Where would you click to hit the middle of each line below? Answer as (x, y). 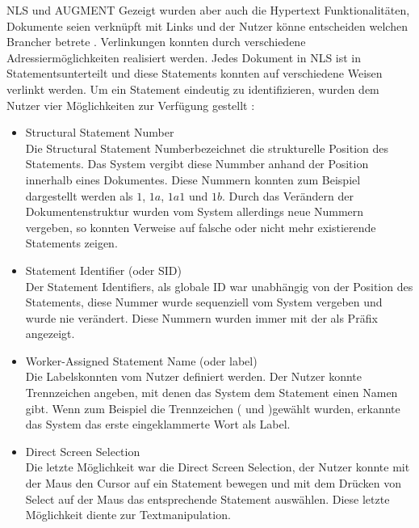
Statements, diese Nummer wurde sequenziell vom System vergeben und (204, 302)
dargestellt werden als (79, 195)
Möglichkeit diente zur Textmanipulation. (128, 515)
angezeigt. (50, 334)
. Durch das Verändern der (287, 195)
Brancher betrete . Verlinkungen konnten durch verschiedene (156, 42)
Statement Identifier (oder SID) (103, 270)
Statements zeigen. (71, 243)
